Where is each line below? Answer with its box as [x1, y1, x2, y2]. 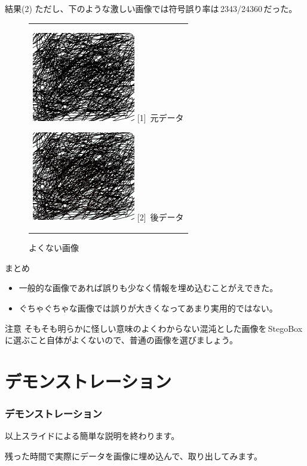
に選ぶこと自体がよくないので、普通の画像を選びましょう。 [5, 334, 238, 346]
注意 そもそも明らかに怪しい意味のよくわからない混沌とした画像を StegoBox [5, 322, 303, 334]
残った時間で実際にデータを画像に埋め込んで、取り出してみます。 [5, 449, 262, 462]
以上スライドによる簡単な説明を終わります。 [5, 429, 180, 442]
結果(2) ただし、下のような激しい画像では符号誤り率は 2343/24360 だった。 [5, 2, 297, 14]
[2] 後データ [137, 210, 184, 223]
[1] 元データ [137, 111, 184, 123]
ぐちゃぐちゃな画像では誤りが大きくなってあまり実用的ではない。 [19, 301, 278, 314]
